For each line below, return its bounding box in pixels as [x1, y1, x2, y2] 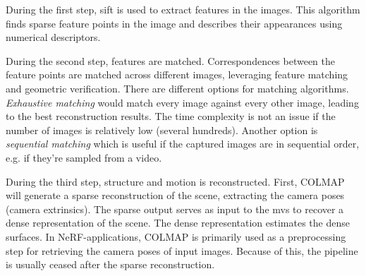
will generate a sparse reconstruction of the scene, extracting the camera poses [6, 188, 345, 203]
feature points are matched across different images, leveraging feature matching [6, 67, 348, 82]
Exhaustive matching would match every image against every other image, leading [6, 95, 359, 109]
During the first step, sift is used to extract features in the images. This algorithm [6, 2, 360, 16]
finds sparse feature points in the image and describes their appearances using [6, 16, 343, 30]
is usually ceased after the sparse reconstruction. [6, 257, 215, 272]
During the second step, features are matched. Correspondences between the [6, 53, 336, 68]
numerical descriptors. [6, 30, 101, 44]
